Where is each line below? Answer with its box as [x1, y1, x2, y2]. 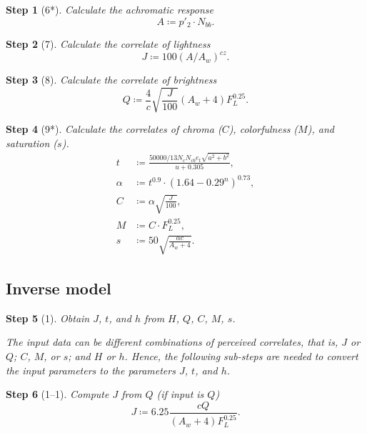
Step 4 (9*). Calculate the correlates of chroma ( [6, 121, 222, 136]
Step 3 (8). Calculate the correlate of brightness [6, 72, 217, 87]
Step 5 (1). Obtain [6, 310, 90, 325]
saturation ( [6, 135, 58, 150]
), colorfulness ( [228, 121, 298, 136]
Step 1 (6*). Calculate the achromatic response [6, 2, 213, 16]
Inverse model [6, 277, 111, 299]
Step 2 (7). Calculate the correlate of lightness [6, 36, 211, 51]
